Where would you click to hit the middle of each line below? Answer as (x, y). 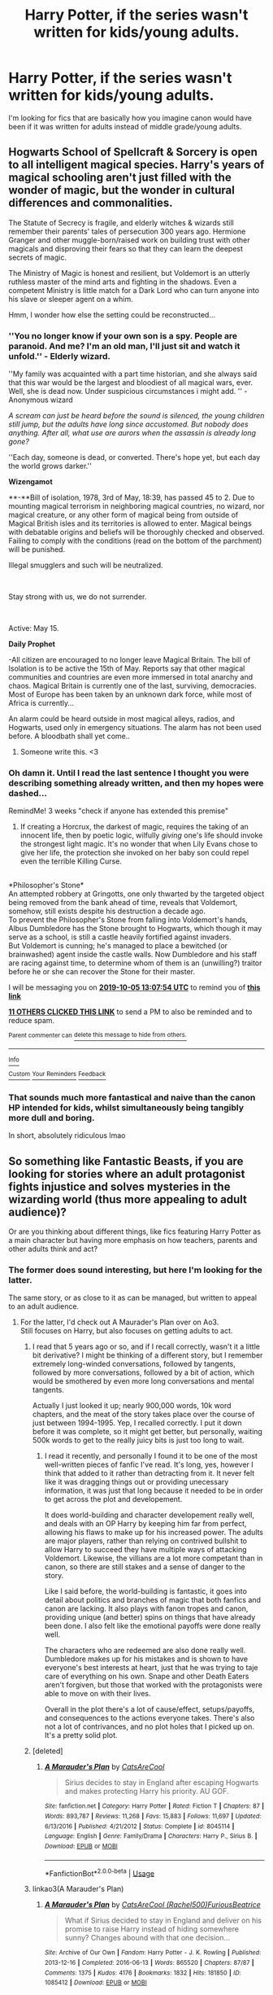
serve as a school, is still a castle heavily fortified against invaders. (120, 937)
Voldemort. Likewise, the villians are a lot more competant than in (154, 1558)
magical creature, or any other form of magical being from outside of (123, 515)
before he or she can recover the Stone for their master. (102, 971)
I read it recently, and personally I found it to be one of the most (151, 1456)
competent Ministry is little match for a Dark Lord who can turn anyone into (134, 290)
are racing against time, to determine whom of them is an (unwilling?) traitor (135, 963)
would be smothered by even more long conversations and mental (143, 1381)
